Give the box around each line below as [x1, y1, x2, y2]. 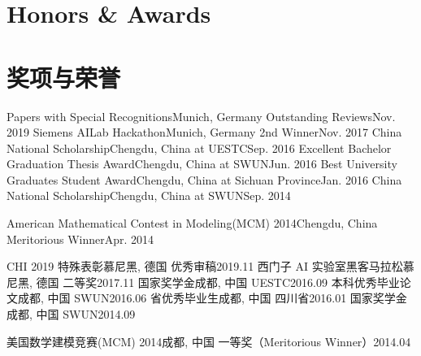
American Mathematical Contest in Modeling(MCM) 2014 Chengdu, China [7, 215, 378, 232]
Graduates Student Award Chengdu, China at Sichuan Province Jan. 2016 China [7, 171, 402, 188]
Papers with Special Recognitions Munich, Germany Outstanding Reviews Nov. [7, 107, 396, 124]
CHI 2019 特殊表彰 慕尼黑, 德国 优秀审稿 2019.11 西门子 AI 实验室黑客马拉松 [7, 258, 403, 275]
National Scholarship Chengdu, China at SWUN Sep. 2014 [7, 187, 291, 204]
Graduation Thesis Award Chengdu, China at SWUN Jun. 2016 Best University [7, 155, 397, 172]
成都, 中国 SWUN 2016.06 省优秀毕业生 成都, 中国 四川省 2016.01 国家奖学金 [18, 289, 407, 306]
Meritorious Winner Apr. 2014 [7, 230, 154, 247]
